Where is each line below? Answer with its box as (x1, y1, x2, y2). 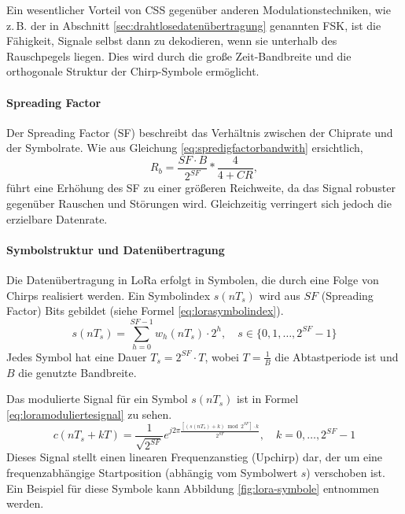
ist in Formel (236, 390, 299, 407)
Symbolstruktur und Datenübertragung (6, 241, 225, 257)
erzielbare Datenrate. (6, 210, 108, 227)
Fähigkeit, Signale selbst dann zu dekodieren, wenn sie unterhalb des (6, 32, 337, 49)
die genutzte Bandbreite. (18, 364, 137, 380)
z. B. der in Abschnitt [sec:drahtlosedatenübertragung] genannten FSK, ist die (6, 17, 381, 33)
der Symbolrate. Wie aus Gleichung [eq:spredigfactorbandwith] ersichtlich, (6, 139, 363, 156)
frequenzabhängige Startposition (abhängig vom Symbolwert (6, 464, 298, 480)
